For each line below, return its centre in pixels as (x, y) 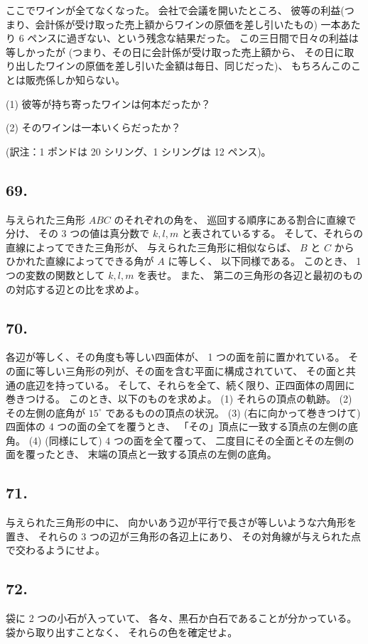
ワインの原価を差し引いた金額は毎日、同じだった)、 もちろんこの (198, 66)
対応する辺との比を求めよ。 (80, 289)
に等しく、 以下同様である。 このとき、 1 (265, 261)
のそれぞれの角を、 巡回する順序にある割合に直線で (235, 219)
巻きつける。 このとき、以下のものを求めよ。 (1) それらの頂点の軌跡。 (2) (179, 399)
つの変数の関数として (55, 274)
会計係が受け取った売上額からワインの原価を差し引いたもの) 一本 (188, 24)
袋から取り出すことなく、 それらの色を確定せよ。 (122, 632)
